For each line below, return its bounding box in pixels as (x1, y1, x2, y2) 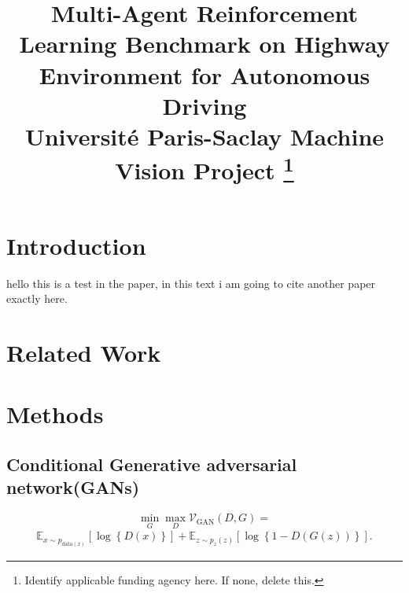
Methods (6, 398, 104, 430)
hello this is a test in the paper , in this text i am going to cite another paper (6, 274, 376, 291)
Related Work (6, 336, 161, 368)
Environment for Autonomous (39, 58, 370, 90)
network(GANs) (6, 475, 140, 499)
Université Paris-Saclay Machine (24, 120, 385, 152)
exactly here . (6, 290, 68, 307)
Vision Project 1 (115, 151, 294, 186)
